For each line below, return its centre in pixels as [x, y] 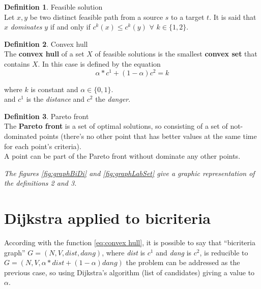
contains [17, 63]
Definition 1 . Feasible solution [53, 7]
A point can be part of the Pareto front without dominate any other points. [122, 156]
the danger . [113, 99]
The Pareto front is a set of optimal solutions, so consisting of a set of [116, 126]
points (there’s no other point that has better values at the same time [148, 136]
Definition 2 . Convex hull [46, 44]
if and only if [70, 27]
